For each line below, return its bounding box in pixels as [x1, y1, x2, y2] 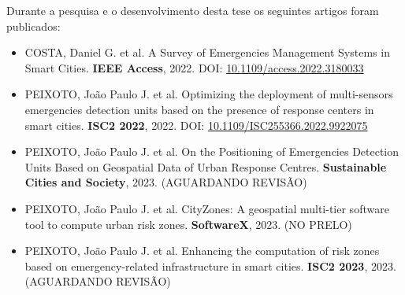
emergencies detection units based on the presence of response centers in [24, 101, 374, 117]
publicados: [6, 17, 61, 34]
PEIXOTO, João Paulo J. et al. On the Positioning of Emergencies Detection [24, 143, 399, 160]
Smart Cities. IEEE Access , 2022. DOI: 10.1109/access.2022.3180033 [24, 59, 364, 76]
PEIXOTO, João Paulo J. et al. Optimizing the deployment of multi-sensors [24, 86, 393, 102]
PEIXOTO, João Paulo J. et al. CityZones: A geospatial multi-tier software [24, 200, 389, 216]
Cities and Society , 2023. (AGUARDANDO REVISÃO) [24, 174, 307, 190]
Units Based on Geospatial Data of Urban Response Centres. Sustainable [24, 158, 387, 175]
